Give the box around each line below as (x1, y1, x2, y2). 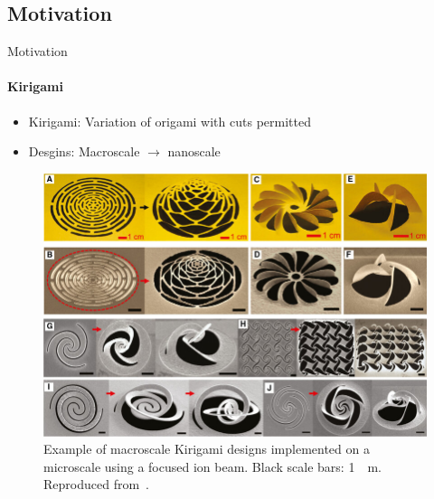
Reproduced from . (43, 475, 149, 494)
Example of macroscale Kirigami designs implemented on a (43, 439, 370, 458)
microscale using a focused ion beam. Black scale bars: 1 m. (43, 457, 382, 475)
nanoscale (167, 142, 221, 161)
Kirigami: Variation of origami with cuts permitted (28, 111, 311, 130)
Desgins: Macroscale (28, 142, 140, 161)
